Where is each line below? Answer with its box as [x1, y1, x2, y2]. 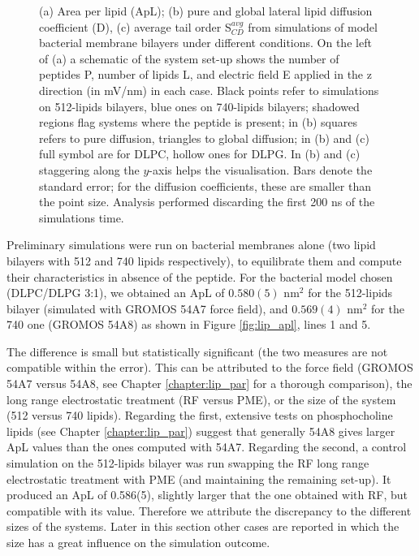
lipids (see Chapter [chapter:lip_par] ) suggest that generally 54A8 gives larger [6, 422, 395, 439]
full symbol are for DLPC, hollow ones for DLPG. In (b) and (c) [39, 145, 361, 162]
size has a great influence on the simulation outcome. [6, 534, 270, 550]
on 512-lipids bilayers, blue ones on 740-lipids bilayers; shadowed [39, 97, 360, 114]
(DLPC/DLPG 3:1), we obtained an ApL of [6, 284, 225, 301]
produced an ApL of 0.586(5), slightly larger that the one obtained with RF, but [6, 486, 408, 503]
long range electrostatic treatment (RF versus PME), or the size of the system [6, 390, 396, 407]
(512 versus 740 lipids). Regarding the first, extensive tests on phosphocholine [6, 407, 393, 424]
